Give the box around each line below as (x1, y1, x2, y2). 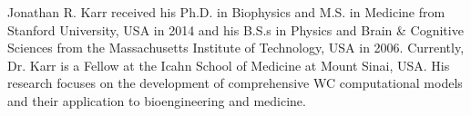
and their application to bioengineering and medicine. (7, 91, 306, 110)
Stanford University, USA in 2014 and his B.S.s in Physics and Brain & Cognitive (7, 20, 464, 39)
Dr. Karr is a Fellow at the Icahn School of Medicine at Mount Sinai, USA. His (7, 55, 450, 74)
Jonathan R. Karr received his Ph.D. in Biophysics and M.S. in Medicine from (7, 3, 445, 21)
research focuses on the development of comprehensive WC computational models (7, 73, 463, 92)
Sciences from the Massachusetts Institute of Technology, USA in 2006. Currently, (7, 38, 465, 57)
